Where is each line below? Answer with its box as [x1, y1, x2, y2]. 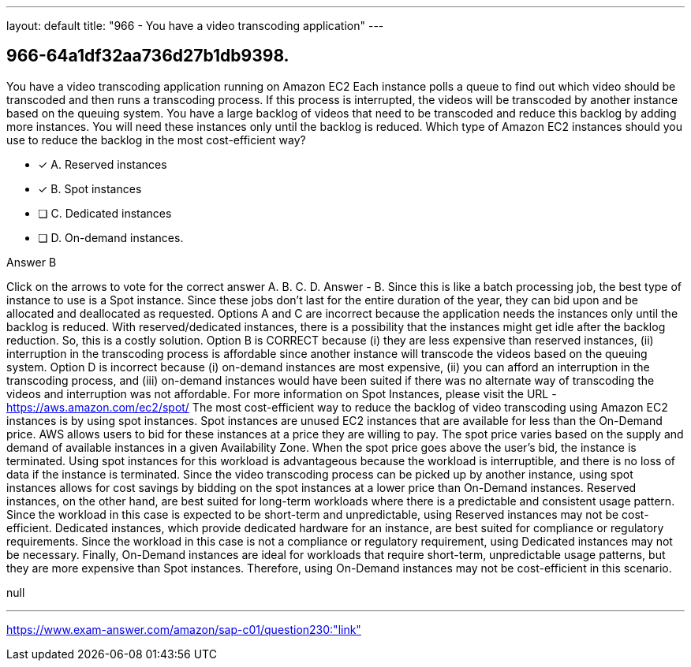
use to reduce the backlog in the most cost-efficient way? [6, 132, 306, 147]
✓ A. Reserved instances [38, 157, 167, 171]
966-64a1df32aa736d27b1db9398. [6, 46, 289, 66]
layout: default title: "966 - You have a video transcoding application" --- [6, 19, 384, 32]
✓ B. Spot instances [38, 181, 142, 196]
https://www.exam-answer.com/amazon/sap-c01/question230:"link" [6, 622, 361, 636]
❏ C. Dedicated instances [38, 206, 172, 220]
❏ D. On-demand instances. [38, 230, 184, 244]
